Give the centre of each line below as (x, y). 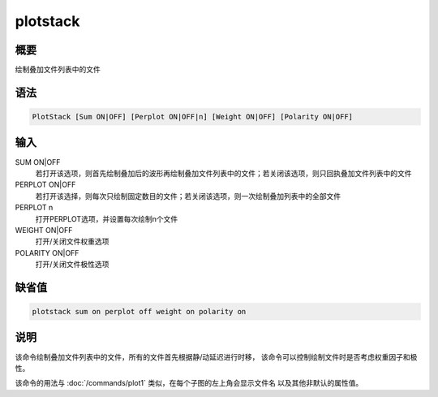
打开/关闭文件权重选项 (72, 242)
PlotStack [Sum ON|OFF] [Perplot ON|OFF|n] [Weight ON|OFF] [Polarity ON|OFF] (192, 117)
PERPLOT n (34, 208)
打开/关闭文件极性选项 (72, 265)
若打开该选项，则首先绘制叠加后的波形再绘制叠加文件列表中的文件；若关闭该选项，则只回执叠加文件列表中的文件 (223, 173)
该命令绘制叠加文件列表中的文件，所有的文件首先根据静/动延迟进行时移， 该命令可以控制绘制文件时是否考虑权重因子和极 (216, 356)
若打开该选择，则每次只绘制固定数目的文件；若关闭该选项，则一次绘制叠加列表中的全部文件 (188, 196)
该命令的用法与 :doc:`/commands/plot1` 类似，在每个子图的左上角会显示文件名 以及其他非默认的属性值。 (189, 383)
